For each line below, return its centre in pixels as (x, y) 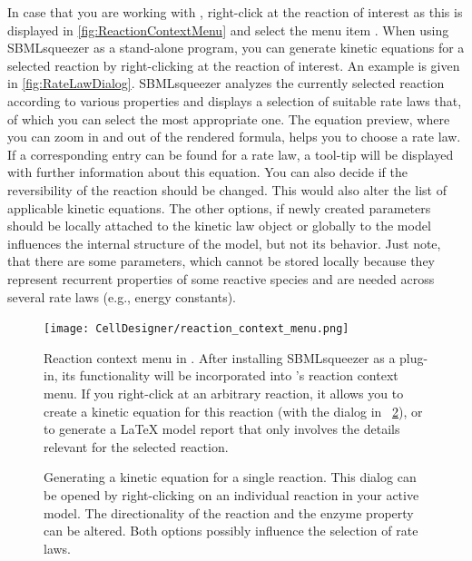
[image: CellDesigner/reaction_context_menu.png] (197, 329)
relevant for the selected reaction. (136, 446)
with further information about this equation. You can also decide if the (207, 172)
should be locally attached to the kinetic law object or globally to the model (219, 226)
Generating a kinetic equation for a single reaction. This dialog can (230, 477)
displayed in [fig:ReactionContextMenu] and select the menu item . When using (228, 30)
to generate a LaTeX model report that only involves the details (222, 429)
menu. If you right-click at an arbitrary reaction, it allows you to (224, 393)
